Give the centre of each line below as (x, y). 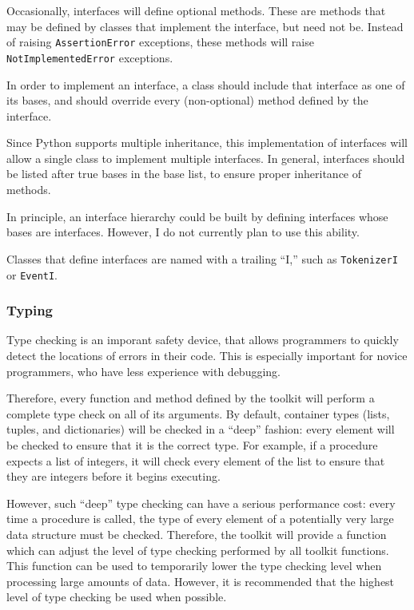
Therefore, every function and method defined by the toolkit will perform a (191, 398)
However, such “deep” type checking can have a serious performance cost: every (201, 503)
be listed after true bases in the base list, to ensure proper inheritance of (184, 174)
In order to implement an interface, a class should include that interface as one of (206, 84)
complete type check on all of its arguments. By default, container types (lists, (198, 413)
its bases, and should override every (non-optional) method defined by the (187, 100)
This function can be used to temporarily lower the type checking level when (194, 566)
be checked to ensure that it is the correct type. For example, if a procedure (192, 444)
